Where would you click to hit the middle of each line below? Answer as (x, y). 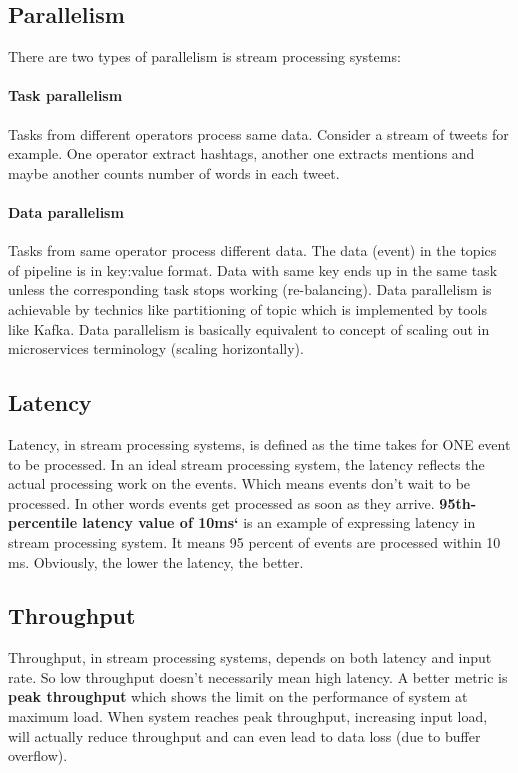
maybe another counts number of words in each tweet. (174, 172)
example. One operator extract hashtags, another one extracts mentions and (241, 153)
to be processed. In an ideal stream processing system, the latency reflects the (246, 463)
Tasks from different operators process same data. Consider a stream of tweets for (258, 133)
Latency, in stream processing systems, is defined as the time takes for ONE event (259, 443)
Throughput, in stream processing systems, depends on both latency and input (250, 657)
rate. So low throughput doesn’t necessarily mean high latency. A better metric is (258, 676)
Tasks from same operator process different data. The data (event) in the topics (252, 250)
